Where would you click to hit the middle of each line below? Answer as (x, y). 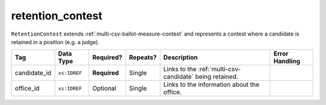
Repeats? (143, 57)
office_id (27, 89)
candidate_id (33, 73)
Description (181, 57)
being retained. (217, 77)
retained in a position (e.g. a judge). (55, 42)
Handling (287, 62)
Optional (104, 89)
